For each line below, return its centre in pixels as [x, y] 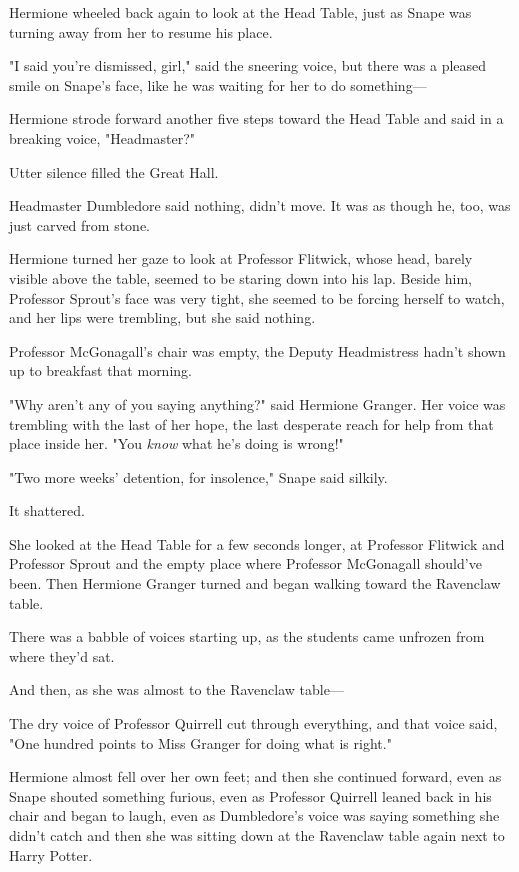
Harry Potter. [51, 854]
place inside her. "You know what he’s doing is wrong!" [176, 443]
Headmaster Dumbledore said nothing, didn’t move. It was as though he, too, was [260, 205]
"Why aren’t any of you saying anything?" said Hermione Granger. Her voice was [257, 403]
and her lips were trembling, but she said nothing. [162, 317]
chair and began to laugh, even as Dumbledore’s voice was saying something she [254, 815]
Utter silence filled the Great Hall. [114, 171]
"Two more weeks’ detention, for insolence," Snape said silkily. [198, 476]
